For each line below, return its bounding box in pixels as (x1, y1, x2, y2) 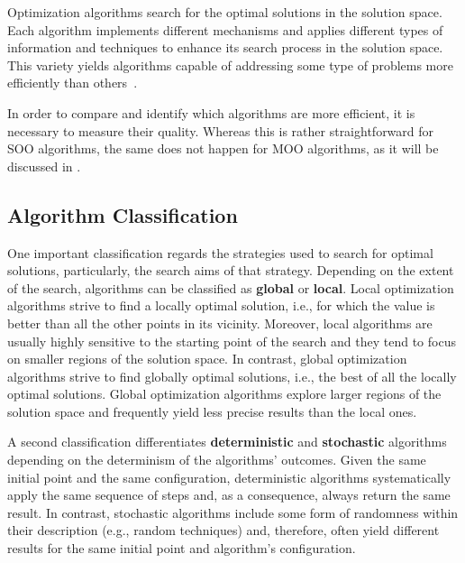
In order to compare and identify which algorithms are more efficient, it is (7, 103, 415, 122)
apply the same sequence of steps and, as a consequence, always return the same (7, 485, 451, 504)
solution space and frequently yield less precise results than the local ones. (7, 401, 417, 420)
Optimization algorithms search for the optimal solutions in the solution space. (7, 3, 442, 21)
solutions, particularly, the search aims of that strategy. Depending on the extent (7, 261, 454, 280)
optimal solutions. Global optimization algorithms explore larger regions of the (7, 384, 442, 403)
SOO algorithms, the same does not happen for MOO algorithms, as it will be (7, 139, 439, 158)
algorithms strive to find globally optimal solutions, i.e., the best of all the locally (7, 366, 457, 385)
